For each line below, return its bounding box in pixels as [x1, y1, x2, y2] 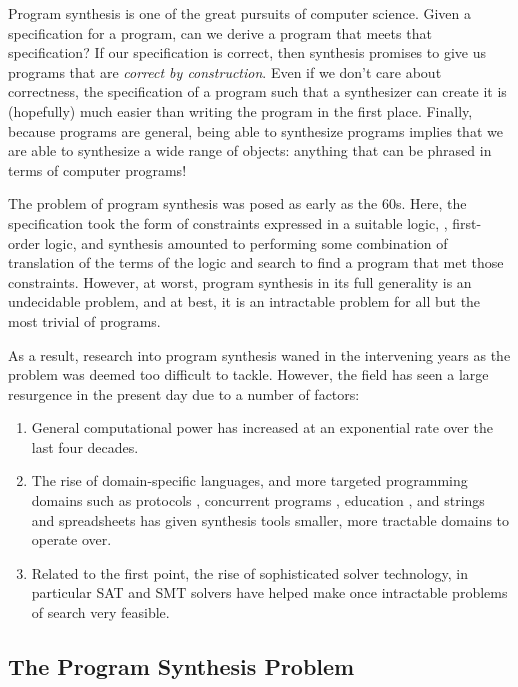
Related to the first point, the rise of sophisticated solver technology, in [31, 562, 469, 583]
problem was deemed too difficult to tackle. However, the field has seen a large [8, 364, 489, 385]
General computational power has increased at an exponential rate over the [31, 417, 494, 438]
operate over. [31, 529, 112, 550]
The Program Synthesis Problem [8, 651, 355, 682]
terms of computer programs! [8, 159, 187, 180]
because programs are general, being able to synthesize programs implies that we [8, 120, 503, 141]
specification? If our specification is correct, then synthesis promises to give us [8, 42, 486, 63]
